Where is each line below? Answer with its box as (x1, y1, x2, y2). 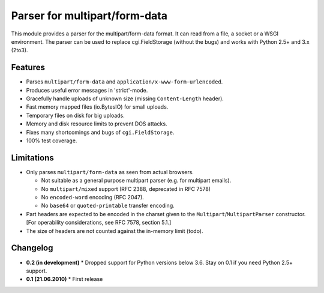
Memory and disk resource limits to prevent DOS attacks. (26, 120, 167, 127)
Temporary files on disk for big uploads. (26, 112, 125, 119)
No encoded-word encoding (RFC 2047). (41, 194, 144, 201)
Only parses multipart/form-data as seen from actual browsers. (26, 168, 194, 175)
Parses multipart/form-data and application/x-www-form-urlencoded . (26, 78, 223, 85)
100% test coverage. (26, 137, 77, 144)
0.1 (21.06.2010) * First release (26, 276, 103, 283)
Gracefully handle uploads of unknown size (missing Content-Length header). (26, 95, 224, 102)
